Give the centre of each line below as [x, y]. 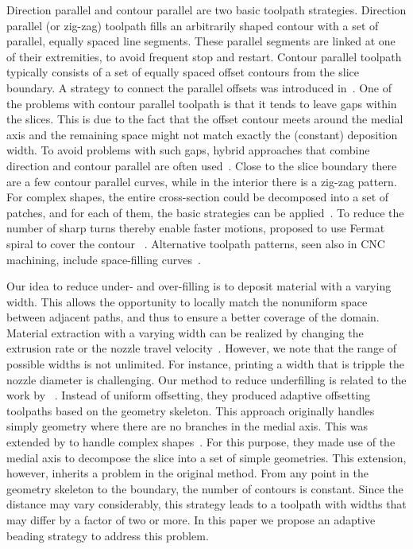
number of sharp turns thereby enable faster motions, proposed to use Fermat [196, 228]
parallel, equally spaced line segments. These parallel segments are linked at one [201, 41]
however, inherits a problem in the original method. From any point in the [187, 473]
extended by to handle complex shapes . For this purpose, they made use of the [201, 442]
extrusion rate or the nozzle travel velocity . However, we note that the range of [202, 348]
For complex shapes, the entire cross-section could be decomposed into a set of [198, 197]
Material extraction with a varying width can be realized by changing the [185, 332]
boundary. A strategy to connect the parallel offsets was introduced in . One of [199, 87]
